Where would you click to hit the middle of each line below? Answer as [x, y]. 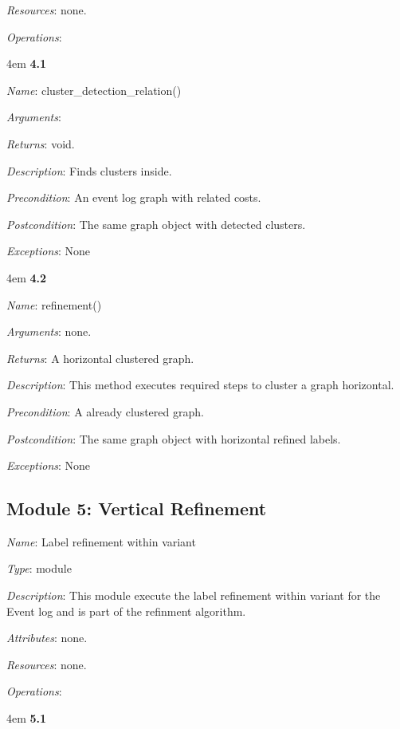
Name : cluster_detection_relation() [94, 90]
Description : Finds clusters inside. [89, 170]
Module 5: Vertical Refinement [137, 508]
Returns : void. [41, 143]
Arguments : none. [49, 331]
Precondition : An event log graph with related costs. [134, 197]
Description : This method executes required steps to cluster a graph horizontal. [200, 385]
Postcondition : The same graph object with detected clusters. [156, 224]
